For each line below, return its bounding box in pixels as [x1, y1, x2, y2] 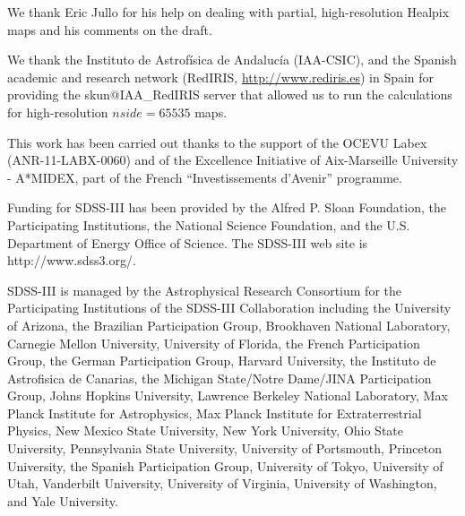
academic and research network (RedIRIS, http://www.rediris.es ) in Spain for [7, 67, 435, 86]
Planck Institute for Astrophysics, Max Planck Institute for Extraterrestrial [7, 403, 422, 422]
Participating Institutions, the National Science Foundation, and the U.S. [7, 215, 410, 234]
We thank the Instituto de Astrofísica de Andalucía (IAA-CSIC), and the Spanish [7, 50, 457, 69]
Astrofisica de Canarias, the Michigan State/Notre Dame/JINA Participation [7, 368, 432, 387]
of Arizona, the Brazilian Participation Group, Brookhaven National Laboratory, [7, 315, 451, 334]
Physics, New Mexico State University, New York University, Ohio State [7, 421, 404, 440]
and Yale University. [7, 491, 118, 510]
